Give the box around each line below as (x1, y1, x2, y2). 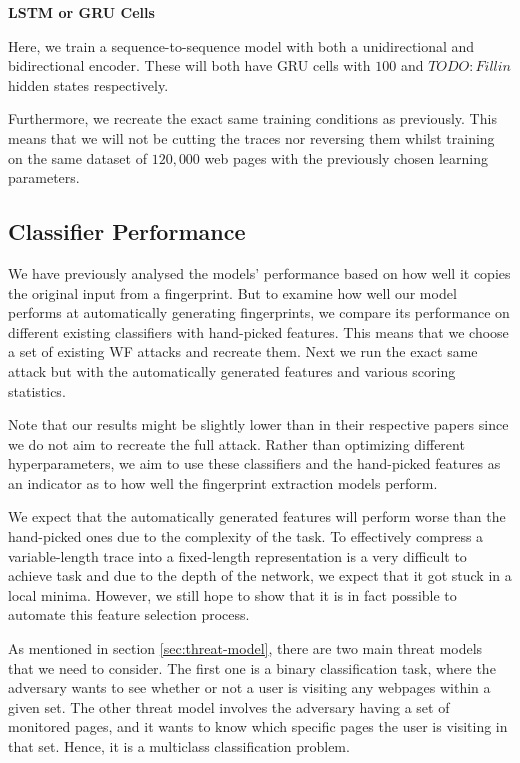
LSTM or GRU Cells (8, 2, 155, 22)
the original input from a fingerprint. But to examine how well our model (8, 282, 457, 303)
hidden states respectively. (8, 74, 169, 95)
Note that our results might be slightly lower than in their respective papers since (8, 414, 509, 435)
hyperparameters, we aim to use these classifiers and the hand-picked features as (8, 453, 501, 474)
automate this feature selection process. (8, 604, 250, 625)
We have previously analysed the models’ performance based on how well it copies (8, 262, 511, 283)
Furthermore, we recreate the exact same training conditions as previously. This (8, 108, 497, 129)
